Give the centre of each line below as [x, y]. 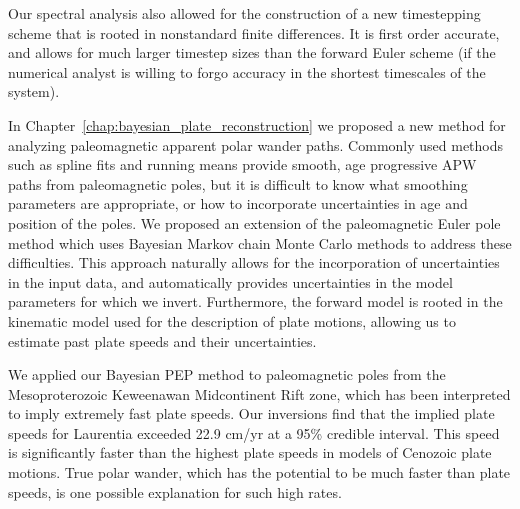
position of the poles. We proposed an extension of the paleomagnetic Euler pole [254, 222]
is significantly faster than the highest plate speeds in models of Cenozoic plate [250, 452]
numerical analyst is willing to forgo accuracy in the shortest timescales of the [247, 71]
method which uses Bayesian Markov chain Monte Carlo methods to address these [260, 242]
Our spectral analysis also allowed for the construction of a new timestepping [244, 13]
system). [34, 91]
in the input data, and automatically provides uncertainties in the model [230, 281]
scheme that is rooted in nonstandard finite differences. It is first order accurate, [254, 32]
